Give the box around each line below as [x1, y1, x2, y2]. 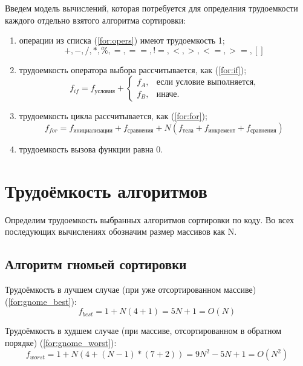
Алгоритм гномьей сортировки [5, 255, 187, 273]
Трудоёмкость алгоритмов [5, 178, 207, 203]
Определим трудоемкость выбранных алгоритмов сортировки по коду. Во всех [5, 213, 294, 226]
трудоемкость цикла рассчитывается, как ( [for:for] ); [19, 109, 207, 122]
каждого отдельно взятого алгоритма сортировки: [5, 13, 186, 26]
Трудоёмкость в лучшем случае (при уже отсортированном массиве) [5, 283, 256, 296]
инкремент [208, 128, 236, 134]
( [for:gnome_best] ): [5, 295, 77, 307]
